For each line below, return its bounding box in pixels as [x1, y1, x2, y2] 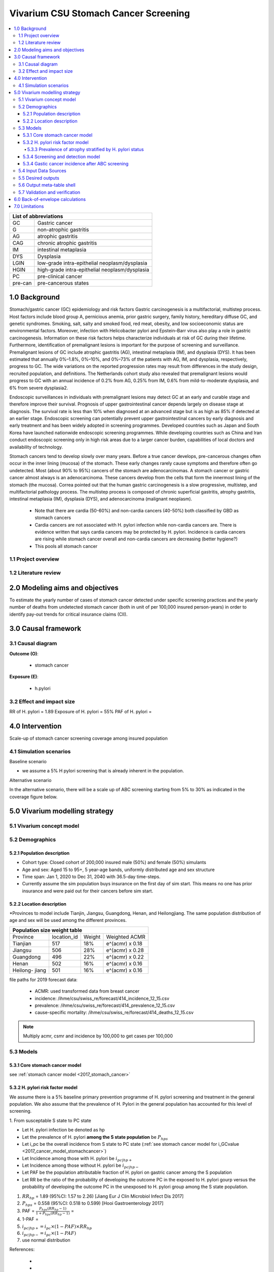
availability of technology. [9, 444, 63, 450]
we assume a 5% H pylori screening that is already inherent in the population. [22, 768, 184, 774]
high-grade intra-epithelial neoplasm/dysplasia [37, 266, 150, 273]
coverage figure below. [9, 794, 58, 800]
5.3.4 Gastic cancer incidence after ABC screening [23, 160, 129, 166]
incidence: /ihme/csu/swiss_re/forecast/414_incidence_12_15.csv [35, 995, 169, 1001]
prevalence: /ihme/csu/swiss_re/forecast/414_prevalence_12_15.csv [35, 1002, 175, 1008]
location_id [51, 933, 78, 940]
